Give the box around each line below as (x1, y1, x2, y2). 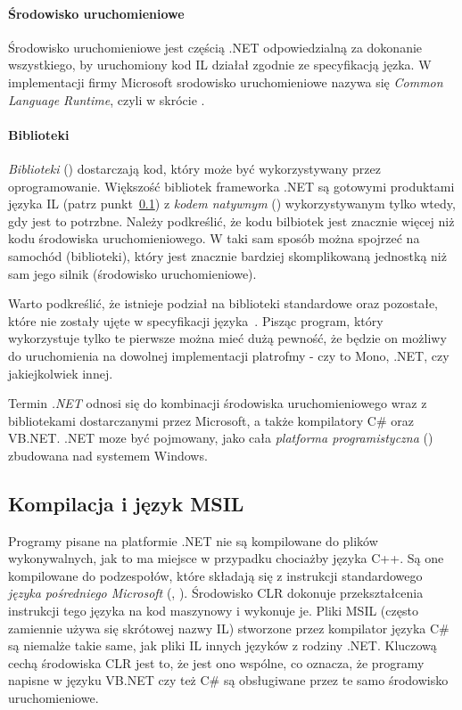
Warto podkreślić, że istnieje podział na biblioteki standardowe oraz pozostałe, (8, 294, 439, 313)
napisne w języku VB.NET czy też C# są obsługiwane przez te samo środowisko (8, 671, 449, 690)
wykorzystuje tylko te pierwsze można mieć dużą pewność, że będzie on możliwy (8, 329, 447, 347)
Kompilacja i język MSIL (8, 489, 244, 517)
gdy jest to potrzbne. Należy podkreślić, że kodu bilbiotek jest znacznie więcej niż (8, 211, 455, 230)
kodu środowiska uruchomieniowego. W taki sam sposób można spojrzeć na (8, 229, 420, 248)
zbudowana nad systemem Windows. (8, 445, 208, 464)
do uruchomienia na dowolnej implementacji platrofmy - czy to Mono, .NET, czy (8, 346, 450, 364)
